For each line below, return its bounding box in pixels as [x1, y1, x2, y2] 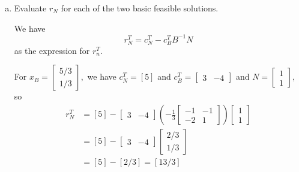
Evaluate [14, 2, 47, 14]
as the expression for [14, 44, 90, 56]
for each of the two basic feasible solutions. [61, 2, 219, 14]
